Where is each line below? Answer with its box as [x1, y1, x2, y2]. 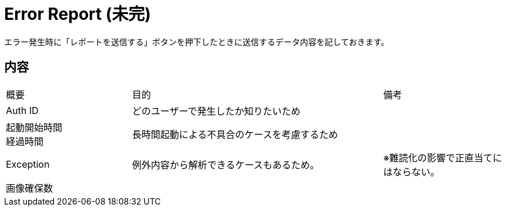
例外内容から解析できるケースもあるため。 [132, 158, 319, 171]
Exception [6, 158, 50, 170]
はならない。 [383, 165, 440, 178]
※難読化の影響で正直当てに [383, 151, 502, 164]
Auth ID [6, 104, 39, 116]
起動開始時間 [6, 121, 63, 133]
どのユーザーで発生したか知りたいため [132, 105, 301, 117]
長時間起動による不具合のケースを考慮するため [132, 128, 338, 140]
